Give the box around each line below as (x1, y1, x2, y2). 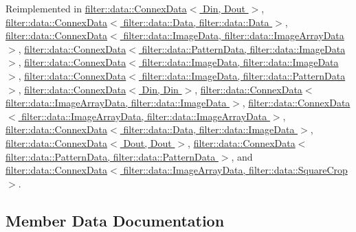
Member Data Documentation (5, 209, 225, 231)
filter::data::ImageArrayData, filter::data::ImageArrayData (21, 108, 267, 123)
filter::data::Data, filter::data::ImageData (123, 122, 295, 137)
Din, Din (142, 82, 179, 96)
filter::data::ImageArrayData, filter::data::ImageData (5, 95, 227, 110)
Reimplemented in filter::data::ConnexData (5, 1, 187, 15)
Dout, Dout (123, 135, 172, 150)
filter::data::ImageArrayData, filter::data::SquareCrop (123, 163, 348, 177)
